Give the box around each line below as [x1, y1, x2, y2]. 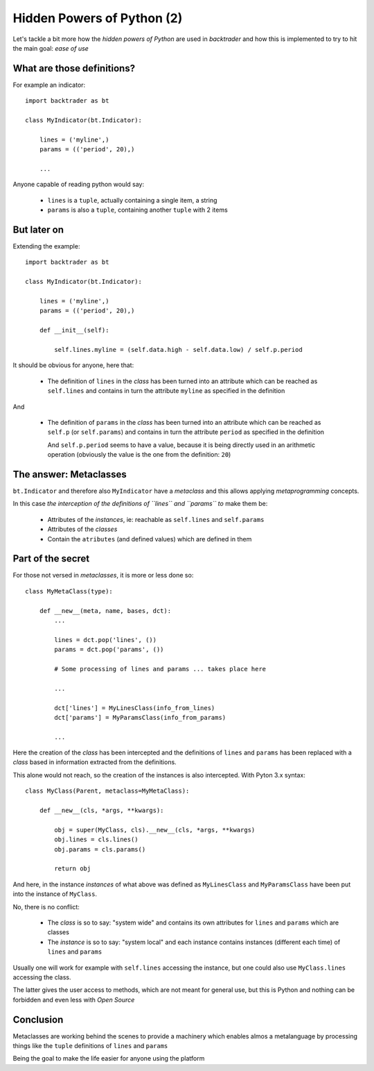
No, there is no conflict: [12, 902, 80, 911]
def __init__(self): [39, 326, 109, 335]
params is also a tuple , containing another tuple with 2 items [47, 205, 228, 214]
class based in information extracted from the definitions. [12, 758, 177, 766]
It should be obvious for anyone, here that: [12, 361, 134, 369]
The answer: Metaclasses [12, 469, 127, 480]
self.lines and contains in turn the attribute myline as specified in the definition [47, 387, 285, 395]
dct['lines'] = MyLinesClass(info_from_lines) [54, 704, 215, 711]
